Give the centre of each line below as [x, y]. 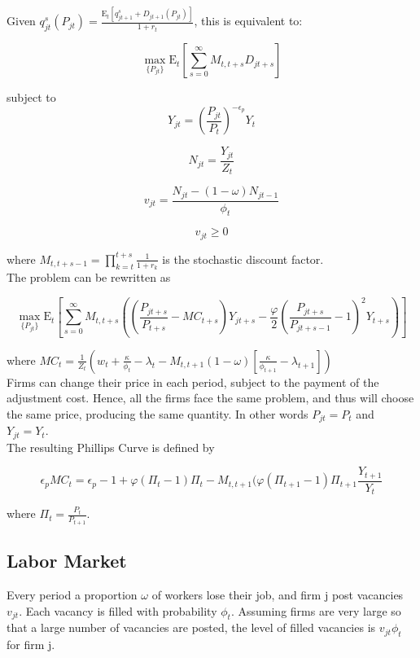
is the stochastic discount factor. [243, 259]
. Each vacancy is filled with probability [118, 610]
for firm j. [31, 645]
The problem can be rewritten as [89, 277]
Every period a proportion [72, 595]
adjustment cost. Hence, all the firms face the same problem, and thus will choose [210, 398]
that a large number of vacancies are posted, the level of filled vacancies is [191, 627]
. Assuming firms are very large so [316, 610]
